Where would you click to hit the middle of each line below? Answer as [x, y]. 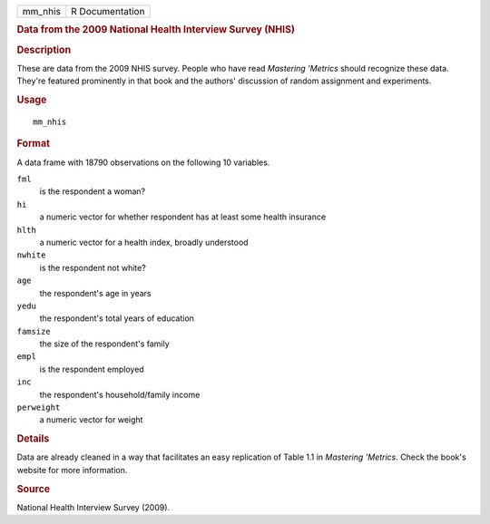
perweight [39, 408]
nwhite [31, 255]
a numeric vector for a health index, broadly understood [144, 242]
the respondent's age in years [95, 293]
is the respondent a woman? [92, 191]
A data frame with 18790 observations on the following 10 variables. [143, 162]
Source [34, 489]
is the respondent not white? [93, 267]
